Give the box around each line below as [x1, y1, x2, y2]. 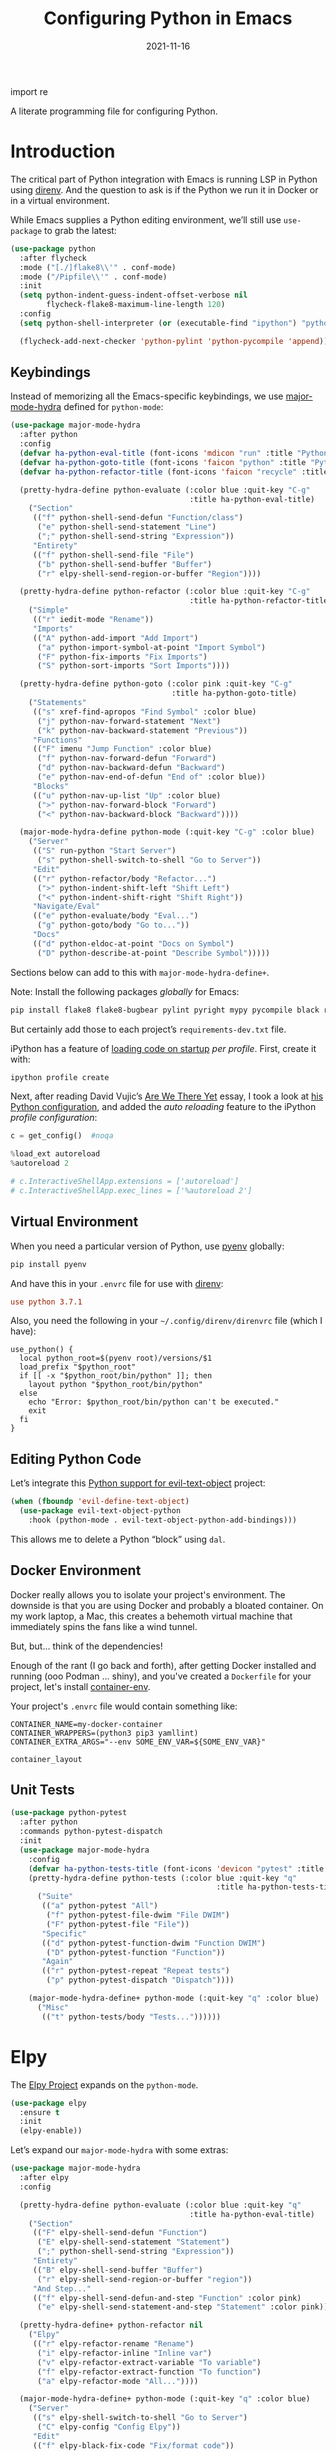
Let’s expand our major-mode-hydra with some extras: [10, 2144, 229, 2156]
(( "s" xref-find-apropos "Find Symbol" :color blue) [32, 707, 257, 717]
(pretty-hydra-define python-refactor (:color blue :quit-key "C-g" [19, 587, 311, 597]
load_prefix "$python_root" [19, 1362, 137, 1372]
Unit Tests [10, 1782, 75, 1799]
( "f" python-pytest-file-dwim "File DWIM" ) [46, 1910, 230, 1921]
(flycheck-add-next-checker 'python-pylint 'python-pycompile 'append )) [19, 336, 329, 346]
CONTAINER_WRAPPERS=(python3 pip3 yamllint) [10, 1728, 199, 1738]
